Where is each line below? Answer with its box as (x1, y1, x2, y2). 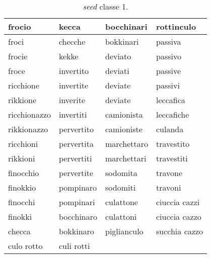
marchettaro (105, 138, 148, 149)
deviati (105, 65, 129, 76)
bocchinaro (58, 211, 98, 222)
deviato (105, 50, 131, 62)
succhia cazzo (156, 225, 203, 237)
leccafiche (156, 109, 189, 120)
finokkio (8, 182, 36, 193)
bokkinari (105, 36, 139, 47)
